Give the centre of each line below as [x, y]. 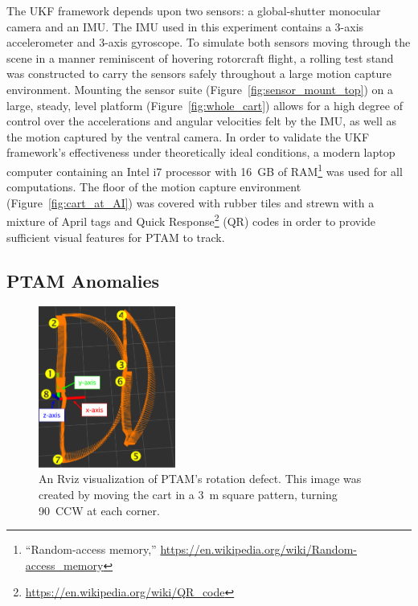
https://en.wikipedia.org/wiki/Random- [258, 549]
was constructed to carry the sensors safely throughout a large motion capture [199, 74]
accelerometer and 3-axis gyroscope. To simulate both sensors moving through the [209, 42]
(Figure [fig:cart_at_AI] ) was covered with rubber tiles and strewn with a [191, 202]
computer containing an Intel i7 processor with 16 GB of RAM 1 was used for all [205, 170]
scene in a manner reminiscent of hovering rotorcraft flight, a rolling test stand [200, 57]
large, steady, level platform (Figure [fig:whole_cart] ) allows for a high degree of [205, 105]
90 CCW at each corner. [99, 510]
